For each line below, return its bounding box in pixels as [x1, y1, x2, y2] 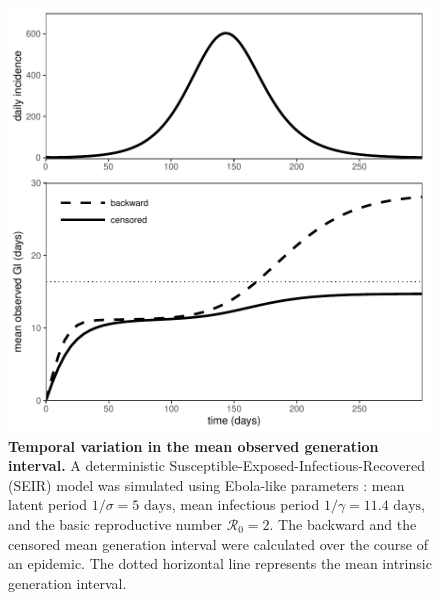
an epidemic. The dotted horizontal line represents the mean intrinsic [8, 553, 432, 574]
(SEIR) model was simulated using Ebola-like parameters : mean [8, 474, 405, 495]
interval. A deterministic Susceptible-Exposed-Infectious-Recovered [8, 455, 425, 476]
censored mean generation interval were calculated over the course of [8, 533, 428, 554]
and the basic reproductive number [8, 513, 223, 534]
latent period [8, 494, 88, 515]
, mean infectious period [171, 494, 320, 515]
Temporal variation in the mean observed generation [8, 435, 379, 456]
